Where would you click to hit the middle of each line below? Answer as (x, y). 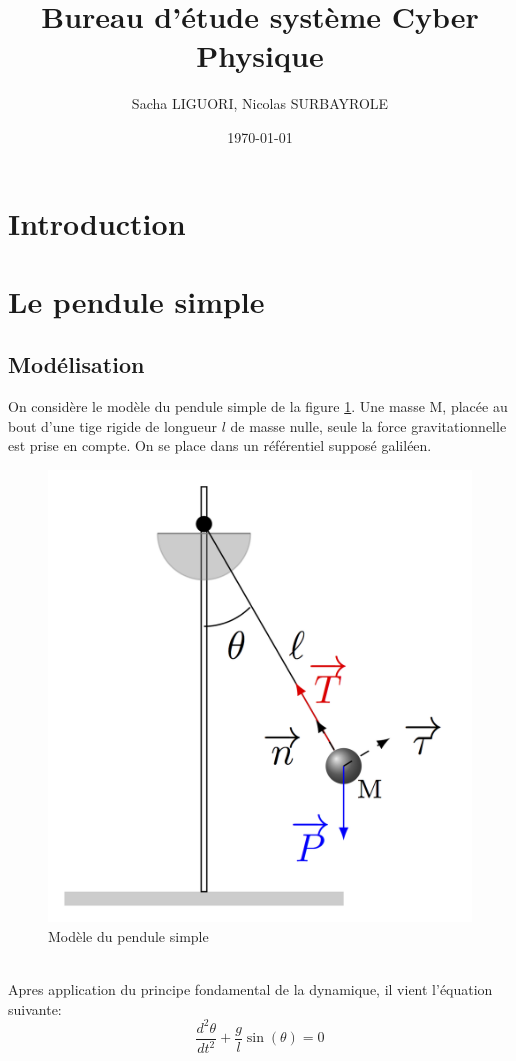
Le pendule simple (136, 300)
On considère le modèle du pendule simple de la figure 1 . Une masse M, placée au (258, 406)
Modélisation (76, 364)
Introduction (97, 222)
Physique (260, 55)
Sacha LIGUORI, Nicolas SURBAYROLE (260, 103)
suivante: (35, 1008)
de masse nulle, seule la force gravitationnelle (368, 425)
